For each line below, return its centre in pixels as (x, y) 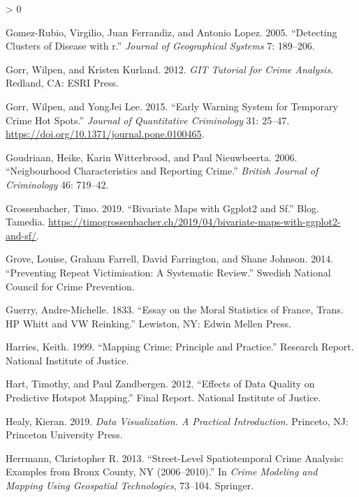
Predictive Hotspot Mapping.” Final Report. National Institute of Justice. (163, 398)
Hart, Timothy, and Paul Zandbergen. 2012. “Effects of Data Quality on (160, 384)
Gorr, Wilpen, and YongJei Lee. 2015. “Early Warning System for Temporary (172, 106)
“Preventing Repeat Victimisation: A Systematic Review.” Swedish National (168, 272)
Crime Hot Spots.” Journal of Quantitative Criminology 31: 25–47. (148, 120)
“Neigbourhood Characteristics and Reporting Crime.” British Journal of (162, 171)
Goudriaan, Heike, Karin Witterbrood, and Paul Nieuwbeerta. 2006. (152, 157)
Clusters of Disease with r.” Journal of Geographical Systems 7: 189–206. (160, 46)
